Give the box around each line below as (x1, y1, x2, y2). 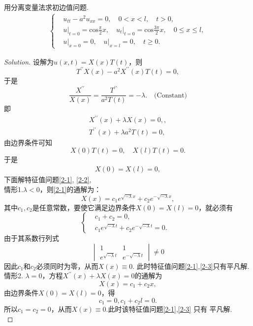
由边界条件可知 (4, 137, 52, 147)
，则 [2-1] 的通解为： (39, 184, 101, 194)
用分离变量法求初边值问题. (4, 2, 89, 12)
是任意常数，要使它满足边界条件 (32, 202, 136, 212)
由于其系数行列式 (4, 233, 59, 243)
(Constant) (154, 92, 188, 99)
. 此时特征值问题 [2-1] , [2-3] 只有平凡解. (132, 261, 250, 271)
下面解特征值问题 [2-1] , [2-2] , (4, 174, 92, 184)
